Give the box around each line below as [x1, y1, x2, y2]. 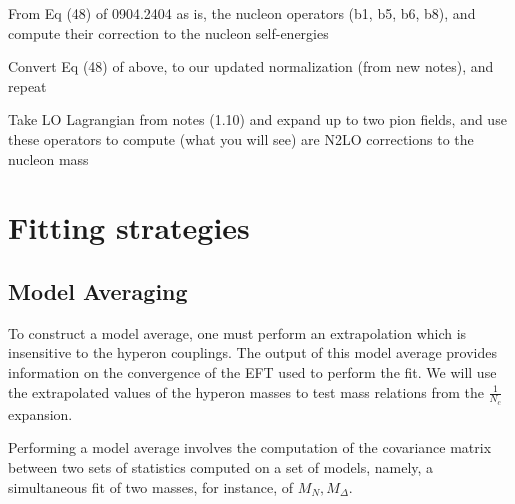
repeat [8, 75, 47, 96]
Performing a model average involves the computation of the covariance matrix [8, 437, 492, 458]
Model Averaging [8, 275, 188, 306]
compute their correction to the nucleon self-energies [8, 22, 329, 43]
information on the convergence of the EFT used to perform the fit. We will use [8, 361, 497, 382]
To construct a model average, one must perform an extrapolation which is [8, 322, 467, 343]
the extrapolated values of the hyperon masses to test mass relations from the [8, 381, 484, 402]
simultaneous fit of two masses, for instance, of [8, 476, 294, 497]
